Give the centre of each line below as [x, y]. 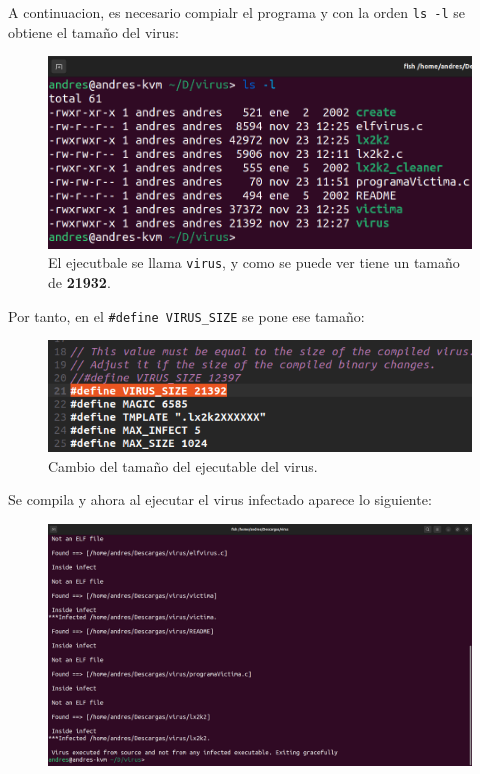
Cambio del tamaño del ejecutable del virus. [183, 465]
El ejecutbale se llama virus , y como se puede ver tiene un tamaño [254, 262]
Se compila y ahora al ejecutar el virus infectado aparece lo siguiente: [220, 499]
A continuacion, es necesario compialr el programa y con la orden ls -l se [236, 12]
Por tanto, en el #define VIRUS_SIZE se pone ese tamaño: [186, 315]
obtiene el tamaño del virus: [93, 31]
